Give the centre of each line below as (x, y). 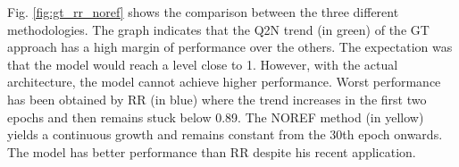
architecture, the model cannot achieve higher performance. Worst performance (224, 82)
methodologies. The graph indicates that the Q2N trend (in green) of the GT (218, 29)
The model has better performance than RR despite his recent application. (212, 151)
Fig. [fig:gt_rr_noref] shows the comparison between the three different (203, 12)
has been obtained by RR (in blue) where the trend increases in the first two (217, 99)
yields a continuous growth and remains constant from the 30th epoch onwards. (225, 134)
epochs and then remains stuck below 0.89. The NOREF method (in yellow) (216, 117)
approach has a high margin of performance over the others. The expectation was (230, 47)
